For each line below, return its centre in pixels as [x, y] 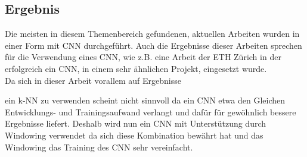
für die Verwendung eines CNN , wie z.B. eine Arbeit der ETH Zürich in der [143, 57]
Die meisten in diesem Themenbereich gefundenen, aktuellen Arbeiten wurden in [152, 34]
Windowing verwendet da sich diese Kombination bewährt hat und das [134, 135]
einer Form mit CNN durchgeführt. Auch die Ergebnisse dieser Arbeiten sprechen [153, 45]
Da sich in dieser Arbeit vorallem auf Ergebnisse [93, 80]
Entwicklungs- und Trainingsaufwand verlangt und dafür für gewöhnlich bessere [151, 112]
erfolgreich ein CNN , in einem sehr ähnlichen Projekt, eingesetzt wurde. [136, 68]
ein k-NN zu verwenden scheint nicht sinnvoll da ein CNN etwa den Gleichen [145, 100]
